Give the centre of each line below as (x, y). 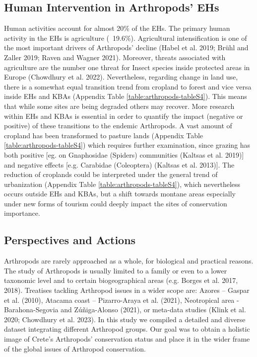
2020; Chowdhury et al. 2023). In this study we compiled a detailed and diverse (125, 319)
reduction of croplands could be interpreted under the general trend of (111, 174)
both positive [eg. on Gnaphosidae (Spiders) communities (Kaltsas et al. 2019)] (124, 154)
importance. (22, 213)
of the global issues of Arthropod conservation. (75, 348)
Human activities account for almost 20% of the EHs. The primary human (117, 28)
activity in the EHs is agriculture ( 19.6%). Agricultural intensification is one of (126, 38)
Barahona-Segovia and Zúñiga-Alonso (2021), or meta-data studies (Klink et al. (125, 310)
